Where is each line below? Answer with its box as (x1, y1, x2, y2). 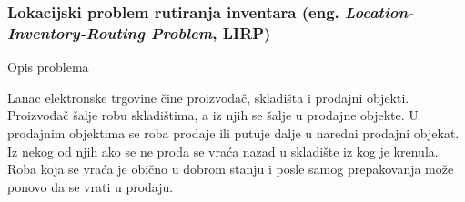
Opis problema (7, 57, 89, 76)
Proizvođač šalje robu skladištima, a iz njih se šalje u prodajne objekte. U (7, 106, 419, 125)
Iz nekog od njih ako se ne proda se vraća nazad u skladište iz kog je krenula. (7, 141, 439, 160)
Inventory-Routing (7, 21, 145, 44)
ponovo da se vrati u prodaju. (7, 177, 174, 196)
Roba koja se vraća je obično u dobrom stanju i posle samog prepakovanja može (7, 159, 454, 178)
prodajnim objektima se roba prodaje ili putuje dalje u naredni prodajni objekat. (7, 123, 460, 142)
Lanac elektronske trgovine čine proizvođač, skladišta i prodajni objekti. (7, 87, 409, 106)
